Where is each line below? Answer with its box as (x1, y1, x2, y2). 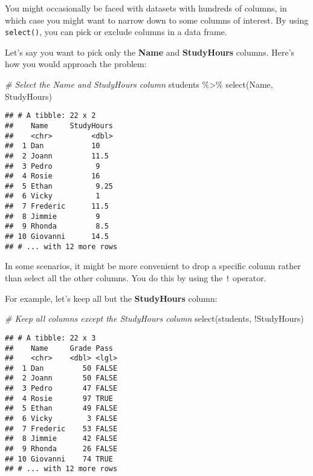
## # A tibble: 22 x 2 (5, 111, 96, 120)
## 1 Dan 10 (5, 142, 100, 151)
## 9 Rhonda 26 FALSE (5, 445, 118, 454)
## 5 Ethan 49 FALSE (5, 404, 118, 413)
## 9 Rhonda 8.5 (5, 222, 109, 231)
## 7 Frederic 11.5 (5, 202, 109, 211)
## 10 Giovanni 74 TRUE (5, 454, 113, 463)
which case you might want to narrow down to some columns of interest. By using (5, 13, 309, 26)
